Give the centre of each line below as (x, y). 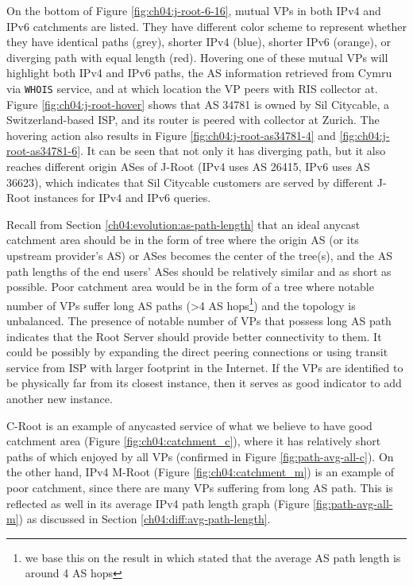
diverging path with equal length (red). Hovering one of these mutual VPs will (197, 57)
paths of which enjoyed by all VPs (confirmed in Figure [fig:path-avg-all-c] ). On (200, 456)
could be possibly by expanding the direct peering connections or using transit (197, 352)
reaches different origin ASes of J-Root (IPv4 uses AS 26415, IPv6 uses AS (188, 166)
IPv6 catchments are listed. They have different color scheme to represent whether (206, 26)
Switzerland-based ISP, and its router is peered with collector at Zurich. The (193, 120)
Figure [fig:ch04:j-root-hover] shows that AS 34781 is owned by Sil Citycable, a (198, 104)
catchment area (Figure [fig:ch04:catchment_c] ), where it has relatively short (194, 441)
